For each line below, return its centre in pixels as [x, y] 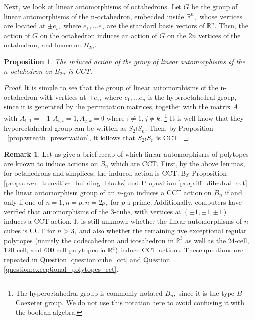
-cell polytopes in [80, 250]
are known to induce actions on [51, 163]
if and [233, 192]
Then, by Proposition [181, 128]
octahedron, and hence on [43, 45]
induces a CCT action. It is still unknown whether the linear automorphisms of [123, 221]
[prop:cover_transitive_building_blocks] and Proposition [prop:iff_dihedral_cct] [126, 183]
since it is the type [207, 292]
